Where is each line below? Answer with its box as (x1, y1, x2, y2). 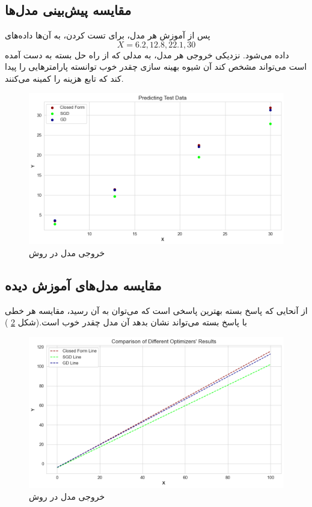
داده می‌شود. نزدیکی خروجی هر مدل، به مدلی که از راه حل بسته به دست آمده (5, 48, 289, 61)
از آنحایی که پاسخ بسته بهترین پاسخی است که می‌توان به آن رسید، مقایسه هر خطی (5, 304, 308, 316)
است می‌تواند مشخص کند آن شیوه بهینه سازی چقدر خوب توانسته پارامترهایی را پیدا (5, 60, 307, 73)
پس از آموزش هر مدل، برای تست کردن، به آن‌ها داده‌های (5, 29, 210, 41)
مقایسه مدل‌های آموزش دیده (5, 275, 162, 294)
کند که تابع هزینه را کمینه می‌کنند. (5, 72, 124, 84)
